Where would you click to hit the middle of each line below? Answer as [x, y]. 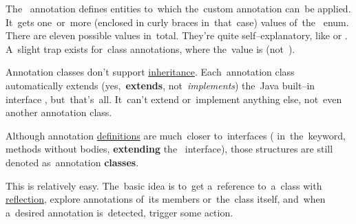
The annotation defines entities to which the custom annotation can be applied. [178, 8]
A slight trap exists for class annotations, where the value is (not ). [150, 48]
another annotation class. [59, 112]
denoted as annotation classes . [72, 162]
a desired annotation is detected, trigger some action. [119, 212]
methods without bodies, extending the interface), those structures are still [169, 149]
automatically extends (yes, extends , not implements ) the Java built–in [160, 85]
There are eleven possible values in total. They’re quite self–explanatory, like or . [177, 35]
